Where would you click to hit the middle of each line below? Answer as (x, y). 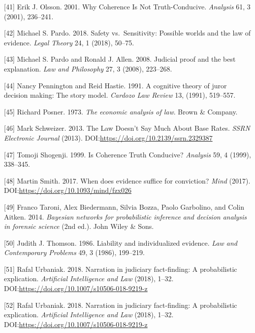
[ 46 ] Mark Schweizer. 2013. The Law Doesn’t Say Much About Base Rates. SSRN (127, 128)
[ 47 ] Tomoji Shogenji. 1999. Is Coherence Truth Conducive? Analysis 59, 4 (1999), (127, 154)
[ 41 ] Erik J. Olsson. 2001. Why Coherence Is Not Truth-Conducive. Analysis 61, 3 (127, 6)
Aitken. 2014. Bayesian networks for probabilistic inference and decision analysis (126, 216)
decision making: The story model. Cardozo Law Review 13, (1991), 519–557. (120, 95)
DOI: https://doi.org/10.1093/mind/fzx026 (68, 190)
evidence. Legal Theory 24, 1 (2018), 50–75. (69, 42)
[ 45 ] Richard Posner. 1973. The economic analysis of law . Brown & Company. (121, 111)
